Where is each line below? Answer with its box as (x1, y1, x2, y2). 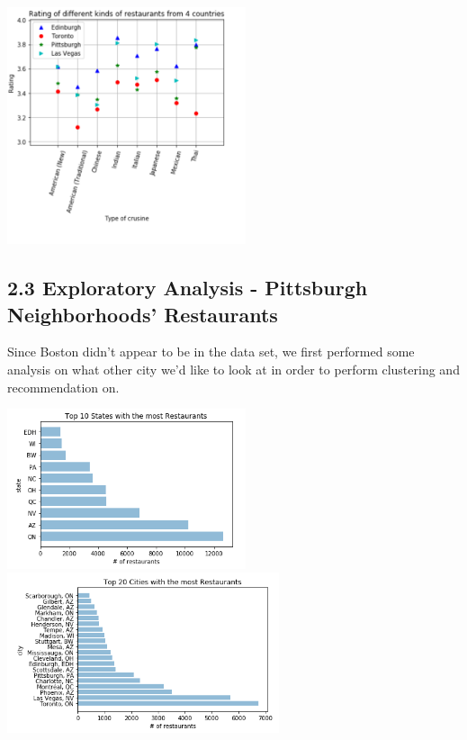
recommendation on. (7, 377, 120, 396)
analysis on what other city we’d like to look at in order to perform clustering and (7, 360, 460, 379)
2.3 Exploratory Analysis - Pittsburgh (7, 274, 368, 302)
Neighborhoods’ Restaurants (7, 300, 278, 328)
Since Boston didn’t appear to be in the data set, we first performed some (7, 342, 415, 361)
